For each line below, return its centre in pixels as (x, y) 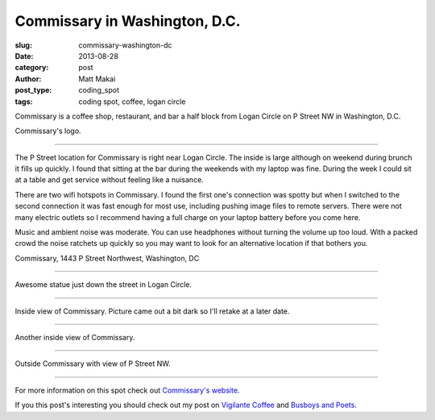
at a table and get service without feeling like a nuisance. (110, 180)
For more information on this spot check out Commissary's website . (127, 390)
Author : (28, 79)
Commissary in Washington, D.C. (128, 21)
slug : (23, 45)
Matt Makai (97, 79)
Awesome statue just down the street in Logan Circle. (104, 285)
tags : (24, 102)
